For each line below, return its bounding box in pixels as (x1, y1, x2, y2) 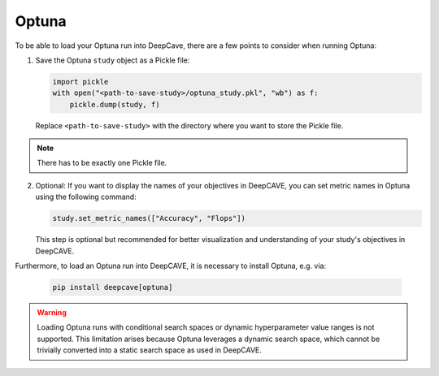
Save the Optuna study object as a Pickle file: (35, 55, 190, 65)
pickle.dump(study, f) (69, 100, 160, 109)
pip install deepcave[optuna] (52, 283, 173, 292)
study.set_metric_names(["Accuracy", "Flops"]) (52, 214, 246, 223)
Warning (37, 307, 67, 317)
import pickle (52, 77, 109, 86)
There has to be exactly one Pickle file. (37, 158, 167, 168)
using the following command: (35, 192, 137, 202)
